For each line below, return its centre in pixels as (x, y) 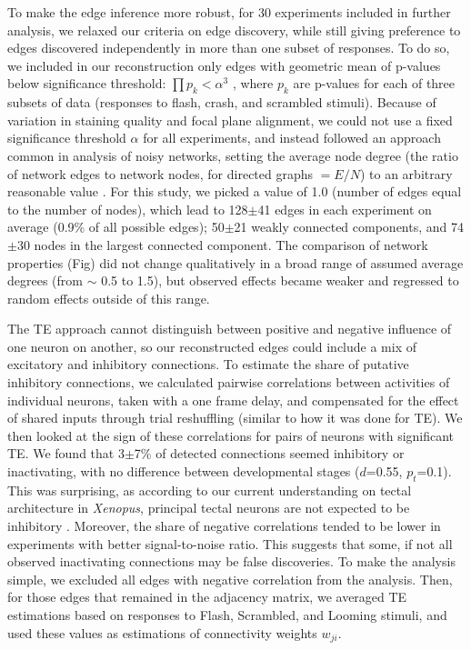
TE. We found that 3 (66, 453)
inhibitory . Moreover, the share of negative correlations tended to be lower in (224, 526)
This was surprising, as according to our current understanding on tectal (210, 490)
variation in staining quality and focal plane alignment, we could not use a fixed (230, 120)
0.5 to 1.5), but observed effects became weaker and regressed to (280, 280)
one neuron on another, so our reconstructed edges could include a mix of (212, 346)
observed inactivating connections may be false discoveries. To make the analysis (231, 561)
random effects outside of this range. (109, 298)
